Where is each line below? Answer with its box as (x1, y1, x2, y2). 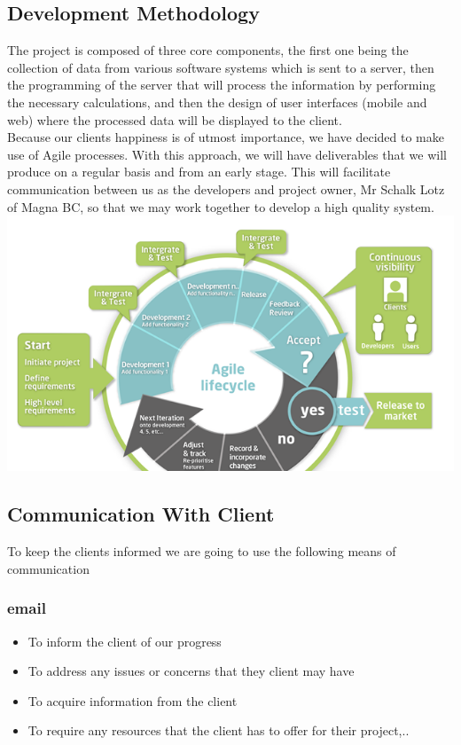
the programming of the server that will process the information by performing (7, 75, 436, 94)
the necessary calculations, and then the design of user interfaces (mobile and (7, 92, 427, 111)
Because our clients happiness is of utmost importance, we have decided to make (7, 128, 444, 146)
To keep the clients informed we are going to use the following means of (7, 542, 396, 561)
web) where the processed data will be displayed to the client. (7, 110, 342, 129)
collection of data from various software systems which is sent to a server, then (7, 58, 434, 76)
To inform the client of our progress (27, 631, 222, 650)
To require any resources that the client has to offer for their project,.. (27, 721, 410, 740)
